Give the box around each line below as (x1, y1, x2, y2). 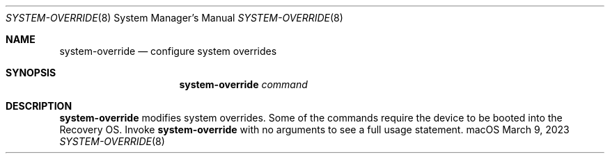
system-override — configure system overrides (59, 45, 277, 57)
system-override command (179, 78, 308, 90)
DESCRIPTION (6, 100, 72, 112)
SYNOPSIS (6, 67, 56, 78)
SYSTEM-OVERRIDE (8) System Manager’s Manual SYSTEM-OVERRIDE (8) (6, 12, 343, 24)
